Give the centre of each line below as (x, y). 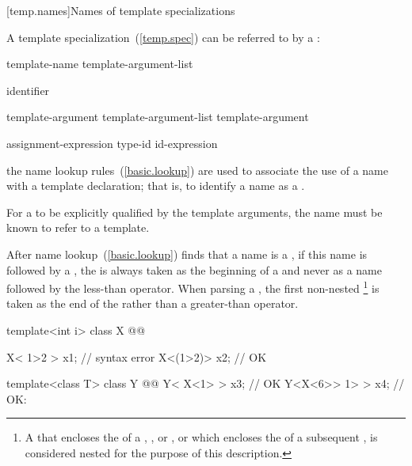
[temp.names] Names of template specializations (121, 10)
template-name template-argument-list (100, 64)
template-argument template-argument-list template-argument (158, 117)
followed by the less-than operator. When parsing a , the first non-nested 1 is (193, 287)
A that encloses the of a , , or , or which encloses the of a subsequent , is (201, 437)
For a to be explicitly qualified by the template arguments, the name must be (195, 212)
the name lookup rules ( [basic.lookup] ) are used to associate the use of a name (197, 170)
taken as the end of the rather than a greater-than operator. (153, 303)
